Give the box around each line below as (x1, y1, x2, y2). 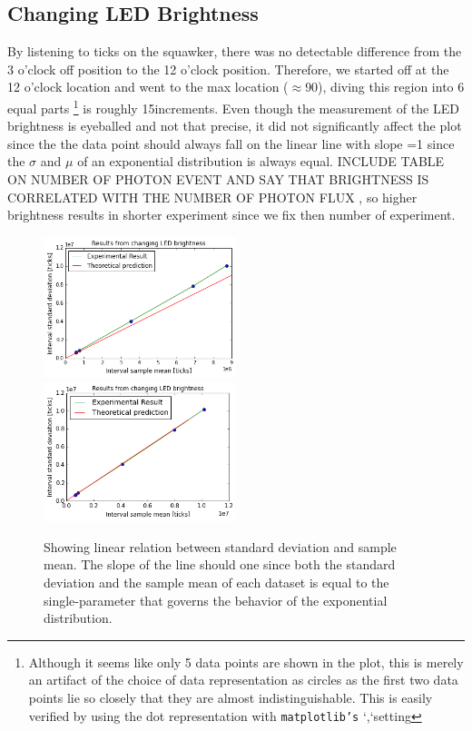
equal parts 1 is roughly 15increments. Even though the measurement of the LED (7, 95, 459, 117)
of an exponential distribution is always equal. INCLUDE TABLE (77, 152, 445, 171)
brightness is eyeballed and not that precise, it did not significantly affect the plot (7, 116, 462, 135)
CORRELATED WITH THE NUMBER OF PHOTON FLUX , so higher (7, 187, 418, 206)
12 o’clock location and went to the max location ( (7, 77, 289, 96)
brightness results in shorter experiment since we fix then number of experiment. (7, 205, 456, 224)
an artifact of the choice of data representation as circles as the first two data (28, 670, 458, 689)
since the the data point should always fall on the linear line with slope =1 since (7, 133, 455, 153)
